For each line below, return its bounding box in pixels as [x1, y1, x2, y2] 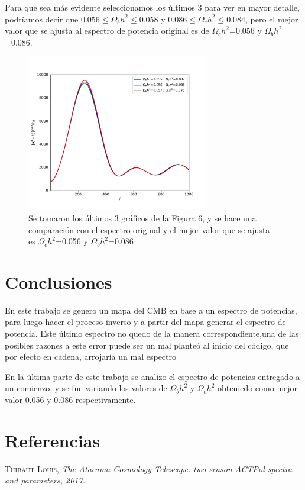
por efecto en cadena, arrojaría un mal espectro [5, 350, 176, 363]
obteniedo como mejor [218, 382, 298, 394]
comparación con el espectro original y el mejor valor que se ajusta [28, 223, 270, 236]
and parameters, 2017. [5, 474, 85, 486]
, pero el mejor [245, 12, 298, 25]
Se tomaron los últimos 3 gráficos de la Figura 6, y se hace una [28, 211, 257, 224]
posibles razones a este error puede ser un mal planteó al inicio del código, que [5, 339, 289, 351]
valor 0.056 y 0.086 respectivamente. [5, 393, 136, 405]
